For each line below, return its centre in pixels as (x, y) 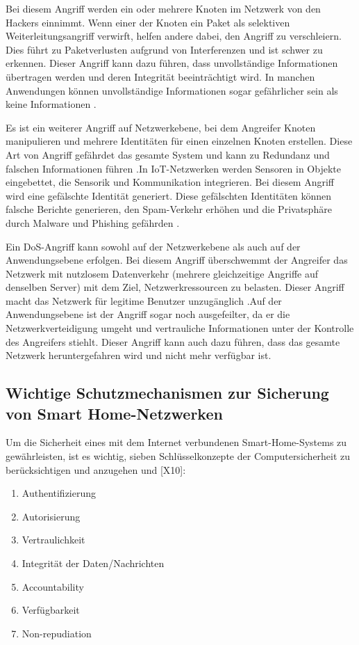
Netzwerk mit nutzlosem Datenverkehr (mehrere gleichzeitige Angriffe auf (162, 273)
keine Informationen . (51, 104)
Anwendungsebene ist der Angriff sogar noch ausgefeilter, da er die (148, 314)
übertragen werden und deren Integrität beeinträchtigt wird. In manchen (160, 76)
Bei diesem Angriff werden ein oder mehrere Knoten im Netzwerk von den (163, 8)
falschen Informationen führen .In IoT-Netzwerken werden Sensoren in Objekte (173, 168)
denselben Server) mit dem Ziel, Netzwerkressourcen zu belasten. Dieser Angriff (175, 287)
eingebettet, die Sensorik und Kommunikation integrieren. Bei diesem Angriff (170, 182)
